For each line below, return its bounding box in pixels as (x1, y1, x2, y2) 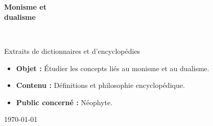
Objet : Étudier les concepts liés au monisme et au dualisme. (16, 62, 209, 73)
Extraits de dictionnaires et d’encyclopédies (4, 45, 140, 56)
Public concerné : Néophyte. (16, 97, 113, 107)
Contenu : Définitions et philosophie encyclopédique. (16, 80, 185, 90)
